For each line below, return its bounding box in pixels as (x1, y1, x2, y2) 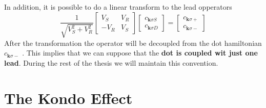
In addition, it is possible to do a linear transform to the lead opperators (4, 2, 232, 12)
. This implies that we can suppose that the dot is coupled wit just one (22, 47, 258, 58)
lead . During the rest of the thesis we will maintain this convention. (4, 57, 218, 68)
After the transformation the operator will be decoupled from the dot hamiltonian (4, 37, 262, 48)
